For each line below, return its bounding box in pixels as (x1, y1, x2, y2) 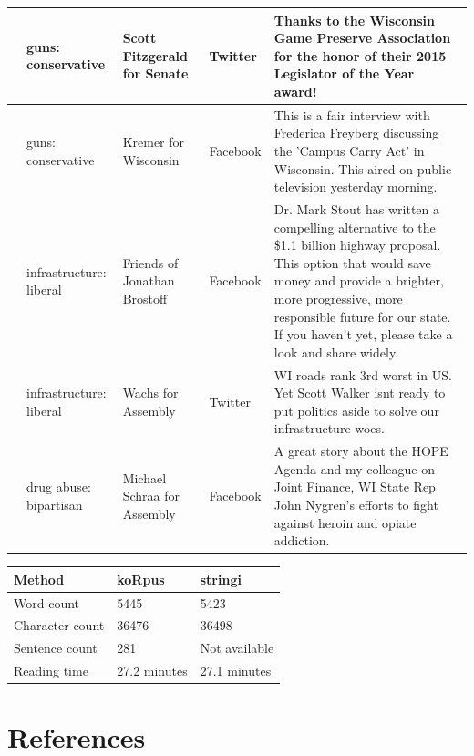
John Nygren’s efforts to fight (273, 494, 438, 513)
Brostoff (122, 288, 168, 307)
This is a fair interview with (273, 105, 430, 124)
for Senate (122, 64, 189, 83)
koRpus (117, 569, 165, 588)
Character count (14, 616, 105, 635)
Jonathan (122, 271, 175, 290)
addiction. (273, 531, 330, 550)
